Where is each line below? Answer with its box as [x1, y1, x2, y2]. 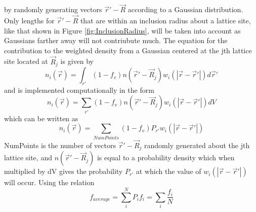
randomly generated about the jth [144, 139, 250, 150]
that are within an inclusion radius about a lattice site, [80, 15, 251, 26]
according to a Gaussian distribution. [127, 4, 243, 15]
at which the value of [136, 166, 201, 176]
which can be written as [4, 113, 78, 123]
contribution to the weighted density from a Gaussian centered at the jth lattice [4, 45, 252, 55]
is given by [60, 56, 94, 66]
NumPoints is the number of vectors [4, 139, 116, 150]
